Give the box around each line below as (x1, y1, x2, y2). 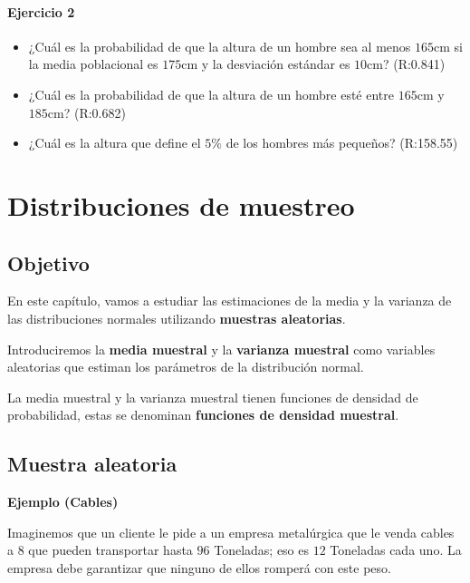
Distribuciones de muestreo (7, 186, 355, 223)
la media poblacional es (28, 54, 158, 73)
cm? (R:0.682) (47, 102, 126, 121)
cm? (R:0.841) (367, 54, 446, 73)
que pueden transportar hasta (28, 540, 193, 559)
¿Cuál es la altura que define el (28, 133, 201, 152)
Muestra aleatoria (7, 450, 177, 478)
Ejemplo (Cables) (7, 492, 119, 511)
